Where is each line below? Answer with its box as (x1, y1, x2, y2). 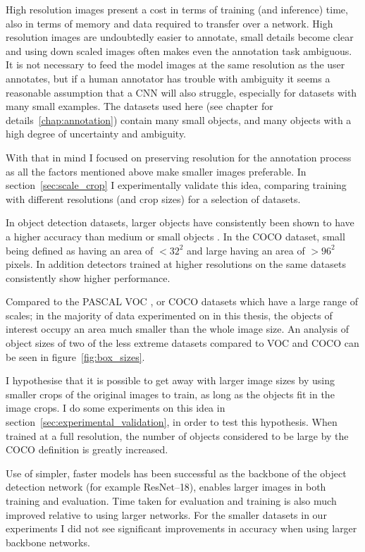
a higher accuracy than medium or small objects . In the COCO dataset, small (6, 228, 345, 243)
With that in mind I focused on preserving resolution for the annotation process (6, 149, 352, 164)
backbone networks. (6, 534, 90, 549)
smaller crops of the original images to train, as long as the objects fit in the (6, 386, 335, 401)
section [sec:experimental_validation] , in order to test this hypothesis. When (6, 415, 338, 429)
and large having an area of (187, 243, 305, 257)
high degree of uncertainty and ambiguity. (6, 126, 187, 141)
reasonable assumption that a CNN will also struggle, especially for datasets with (6, 85, 357, 99)
